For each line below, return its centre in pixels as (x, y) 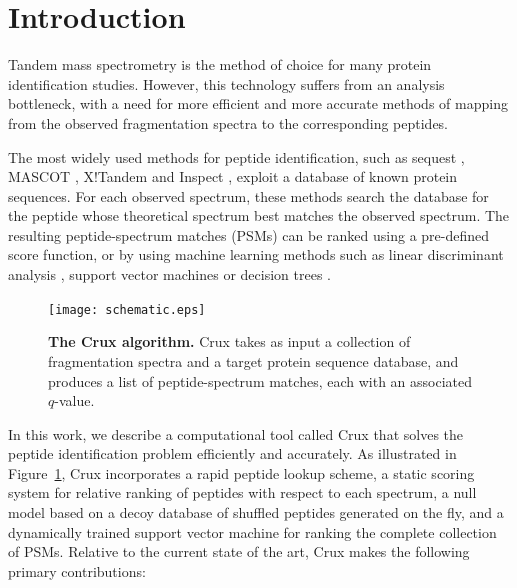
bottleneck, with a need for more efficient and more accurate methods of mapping (258, 103)
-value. (74, 400)
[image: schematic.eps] (127, 309)
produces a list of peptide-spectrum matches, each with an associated (260, 380)
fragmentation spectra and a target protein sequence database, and (253, 360)
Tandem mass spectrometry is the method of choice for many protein (220, 64)
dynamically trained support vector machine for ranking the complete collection (252, 531)
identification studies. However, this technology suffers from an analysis (226, 83)
